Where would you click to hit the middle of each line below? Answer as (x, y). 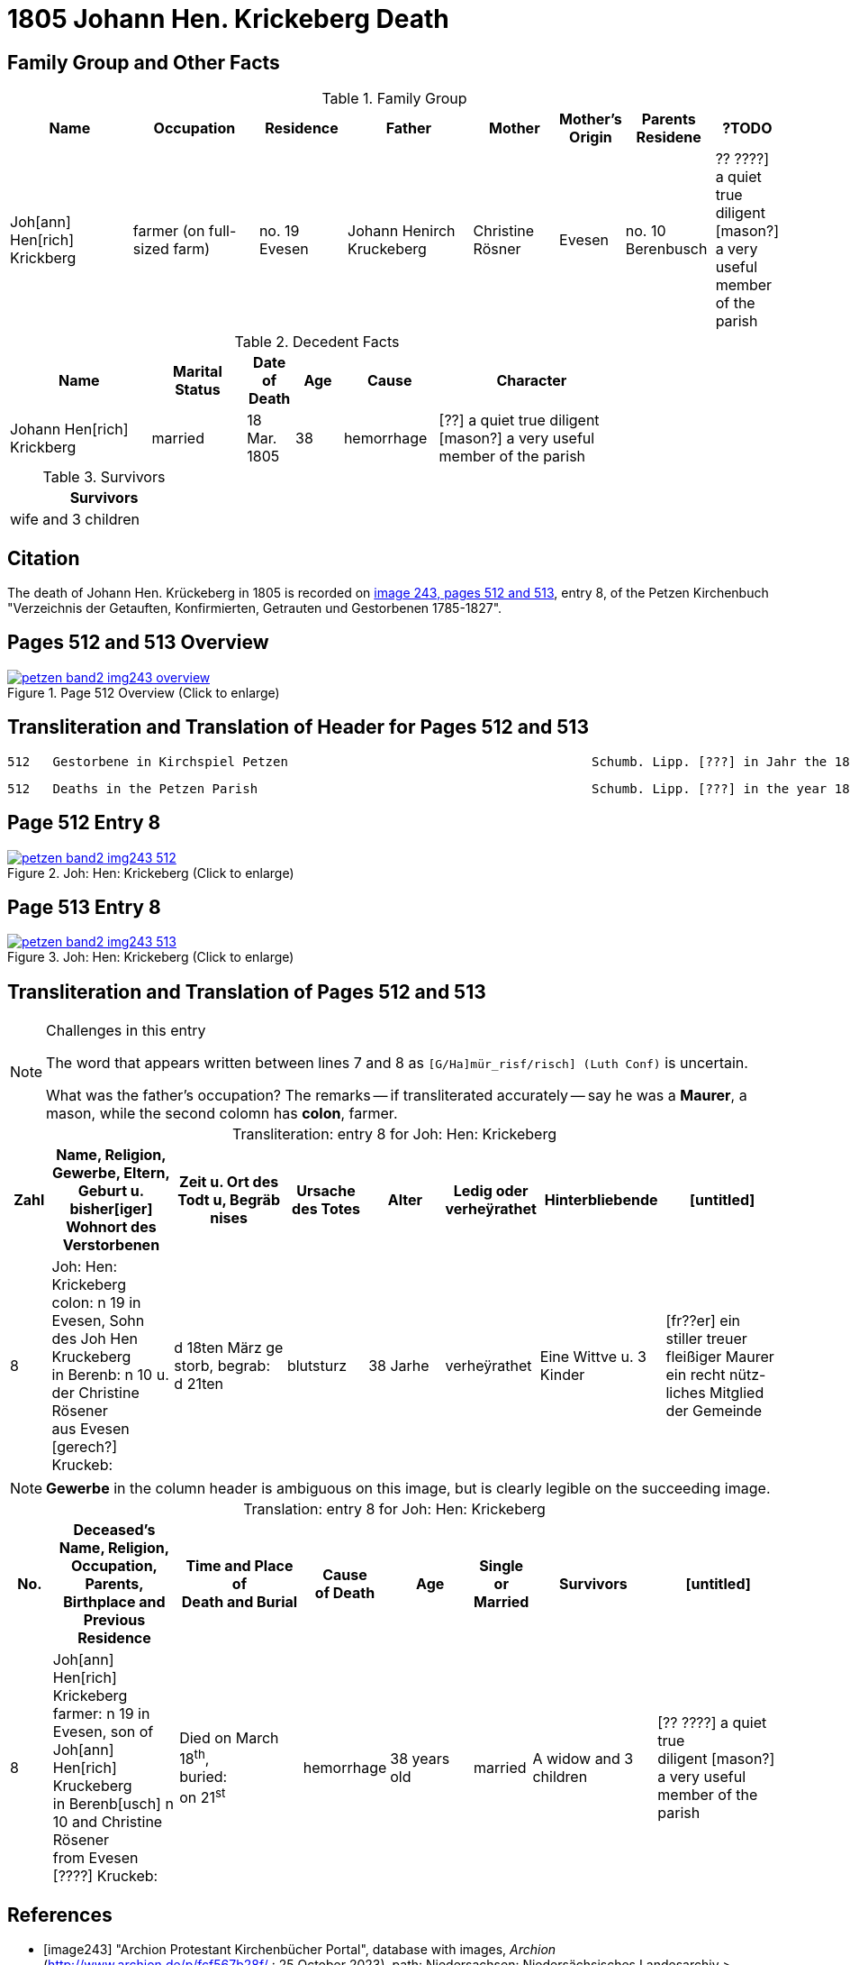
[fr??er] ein (703, 1321)
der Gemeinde (714, 1411)
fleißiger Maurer (720, 1357)
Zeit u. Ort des (229, 1182)
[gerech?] (85, 1447)
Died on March (229, 1737)
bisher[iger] (111, 1209)
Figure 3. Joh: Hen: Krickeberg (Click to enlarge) (151, 957)
